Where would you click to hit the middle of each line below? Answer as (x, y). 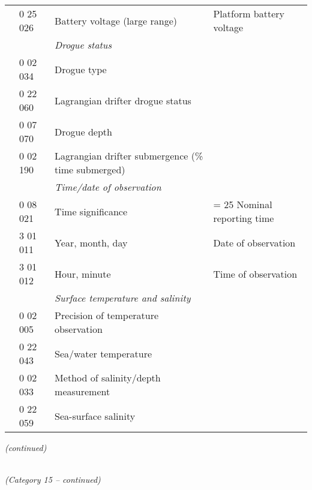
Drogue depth (83, 131)
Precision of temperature (107, 315)
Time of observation (255, 273)
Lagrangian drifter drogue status (123, 100)
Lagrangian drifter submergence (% (129, 156)
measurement (82, 391)
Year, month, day (91, 242)
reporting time (244, 218)
